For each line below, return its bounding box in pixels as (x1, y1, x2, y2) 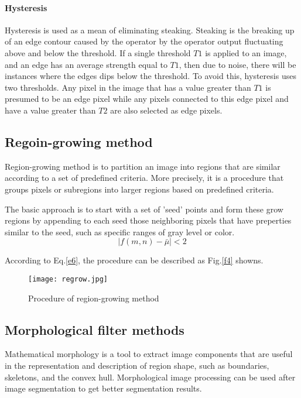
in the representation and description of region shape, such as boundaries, (5, 359, 269, 371)
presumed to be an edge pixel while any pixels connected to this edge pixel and (5, 92, 289, 105)
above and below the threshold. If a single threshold (5, 46, 191, 59)
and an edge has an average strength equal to (5, 58, 167, 70)
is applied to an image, (205, 46, 287, 59)
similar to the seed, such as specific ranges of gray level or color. (5, 225, 235, 238)
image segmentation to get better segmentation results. (5, 382, 202, 394)
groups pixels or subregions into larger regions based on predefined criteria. (5, 183, 274, 195)
